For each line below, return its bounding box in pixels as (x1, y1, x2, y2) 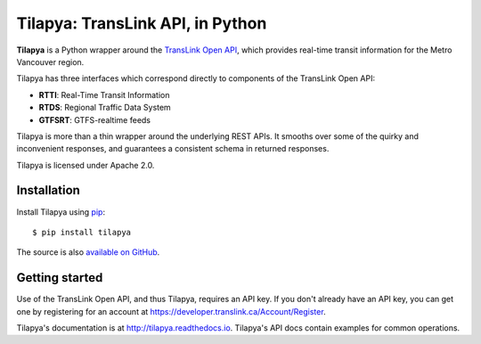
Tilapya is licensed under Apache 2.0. (16, 160, 155, 170)
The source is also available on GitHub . (16, 247, 160, 258)
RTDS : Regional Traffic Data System (38, 102, 171, 113)
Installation (16, 183, 80, 198)
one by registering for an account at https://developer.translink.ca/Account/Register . (16, 306, 326, 316)
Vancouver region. (16, 56, 85, 67)
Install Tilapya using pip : (16, 206, 106, 217)
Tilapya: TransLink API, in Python (16, 13, 267, 33)
